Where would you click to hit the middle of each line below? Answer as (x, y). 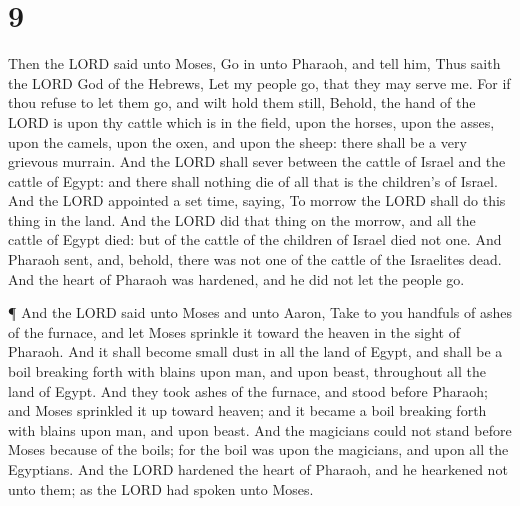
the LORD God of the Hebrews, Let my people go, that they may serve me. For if (259, 82)
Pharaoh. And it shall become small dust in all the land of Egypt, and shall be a (255, 351)
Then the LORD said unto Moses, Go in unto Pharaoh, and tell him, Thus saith (254, 63)
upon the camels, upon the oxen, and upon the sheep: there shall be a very (237, 141)
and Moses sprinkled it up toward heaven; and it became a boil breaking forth (247, 410)
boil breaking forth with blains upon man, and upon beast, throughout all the (247, 371)
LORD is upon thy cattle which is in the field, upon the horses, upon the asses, (251, 121)
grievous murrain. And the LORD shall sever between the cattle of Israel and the (257, 161)
